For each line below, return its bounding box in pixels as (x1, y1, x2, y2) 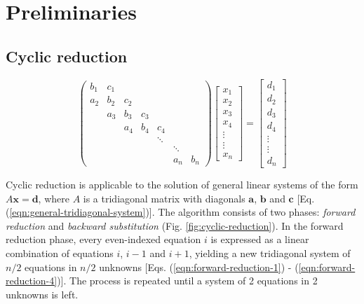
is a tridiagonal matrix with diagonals (83, 191, 245, 205)
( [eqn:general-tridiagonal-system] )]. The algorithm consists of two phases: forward (6, 205, 356, 219)
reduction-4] (6, 273, 58, 288)
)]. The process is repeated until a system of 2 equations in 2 (57, 273, 318, 288)
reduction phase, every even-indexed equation (6, 232, 201, 247)
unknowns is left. (6, 286, 79, 301)
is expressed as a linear (210, 232, 309, 247)
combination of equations (6, 246, 114, 261)
